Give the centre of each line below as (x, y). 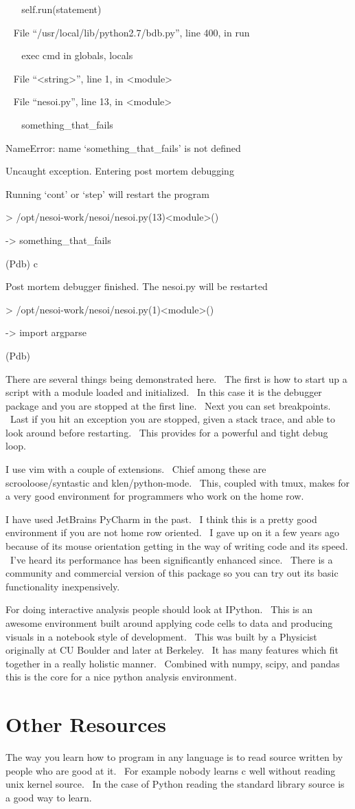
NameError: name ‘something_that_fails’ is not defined (123, 147)
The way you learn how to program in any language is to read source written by (174, 757)
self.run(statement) (61, 9)
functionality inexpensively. (63, 586)
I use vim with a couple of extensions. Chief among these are (136, 469)
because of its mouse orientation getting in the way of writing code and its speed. (177, 546)
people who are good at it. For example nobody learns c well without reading (171, 770)
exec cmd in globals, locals (77, 55)
